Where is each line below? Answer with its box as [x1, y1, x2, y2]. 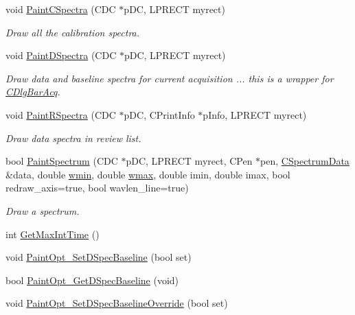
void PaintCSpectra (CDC [5, 2, 116, 16]
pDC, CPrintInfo [124, 107, 195, 121]
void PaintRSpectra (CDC [5, 107, 116, 121]
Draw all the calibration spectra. [5, 25, 140, 39]
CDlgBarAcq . [5, 84, 60, 99]
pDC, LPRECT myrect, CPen [126, 154, 253, 168]
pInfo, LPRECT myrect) [203, 107, 307, 121]
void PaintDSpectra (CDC [5, 48, 117, 62]
